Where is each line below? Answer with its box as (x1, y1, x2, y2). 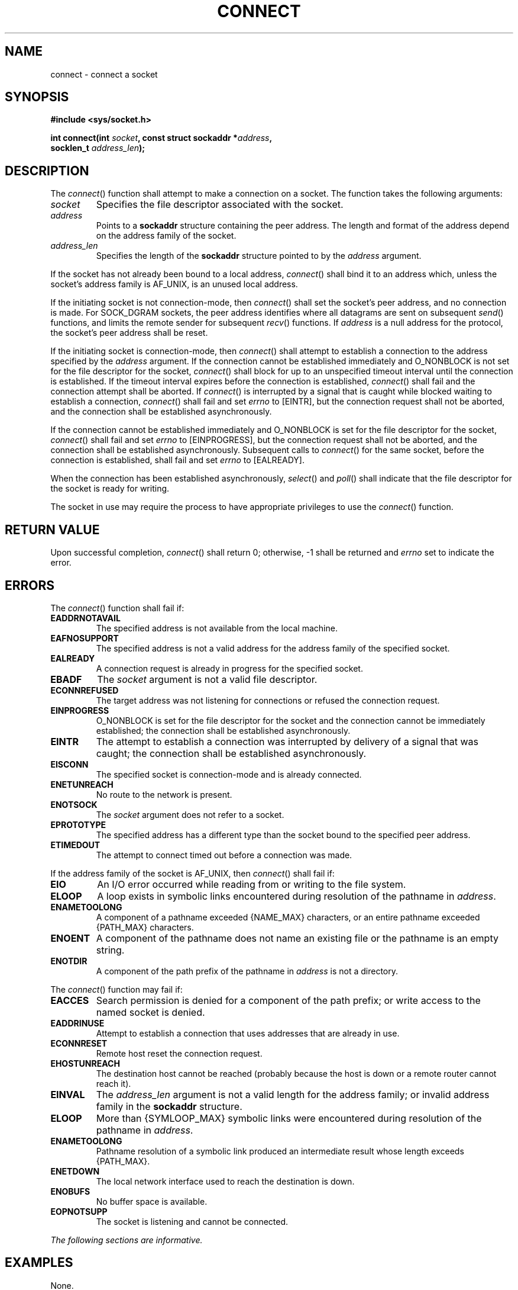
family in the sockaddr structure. (96, 1100, 242, 1112)
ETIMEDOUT (50, 839, 101, 850)
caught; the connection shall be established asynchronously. (96, 747, 367, 759)
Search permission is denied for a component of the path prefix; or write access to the (96, 994, 481, 1006)
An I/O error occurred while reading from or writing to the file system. (97, 878, 406, 890)
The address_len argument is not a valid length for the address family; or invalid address (96, 1088, 490, 1100)
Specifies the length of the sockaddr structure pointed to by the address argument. (96, 251, 422, 261)
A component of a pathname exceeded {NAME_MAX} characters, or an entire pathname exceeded (96, 912, 480, 922)
